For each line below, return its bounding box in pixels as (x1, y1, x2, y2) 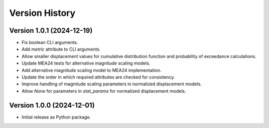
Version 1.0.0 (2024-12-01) (9, 101, 95, 109)
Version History (9, 7, 76, 18)
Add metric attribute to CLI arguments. (21, 46, 101, 52)
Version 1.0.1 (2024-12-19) (9, 26, 93, 35)
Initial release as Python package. (21, 114, 91, 120)
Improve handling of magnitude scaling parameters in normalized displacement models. (21, 81, 202, 87)
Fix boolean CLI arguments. (21, 40, 78, 46)
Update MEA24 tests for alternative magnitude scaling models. (21, 60, 150, 66)
